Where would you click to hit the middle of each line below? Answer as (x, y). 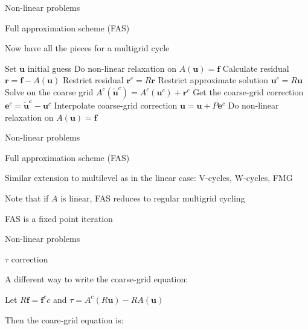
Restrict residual (93, 80)
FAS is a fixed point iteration (59, 218)
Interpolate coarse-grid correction (116, 105)
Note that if (27, 198)
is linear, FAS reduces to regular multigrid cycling (153, 198)
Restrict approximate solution (213, 80)
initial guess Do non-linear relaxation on (102, 68)
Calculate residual (256, 68)
